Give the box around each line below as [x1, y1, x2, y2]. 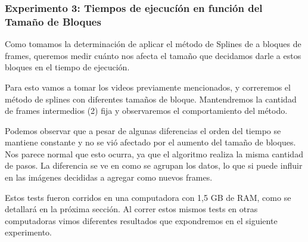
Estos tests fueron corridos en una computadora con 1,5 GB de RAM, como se [5, 191, 291, 203]
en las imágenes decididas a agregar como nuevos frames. [5, 171, 213, 184]
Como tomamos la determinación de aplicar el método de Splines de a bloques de [5, 38, 301, 50]
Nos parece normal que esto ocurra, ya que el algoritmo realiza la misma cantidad [5, 147, 303, 160]
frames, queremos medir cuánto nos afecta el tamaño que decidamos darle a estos [5, 49, 301, 61]
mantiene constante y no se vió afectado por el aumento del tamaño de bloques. [5, 136, 296, 148]
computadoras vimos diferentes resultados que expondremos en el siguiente [5, 214, 278, 227]
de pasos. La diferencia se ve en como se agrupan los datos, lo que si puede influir [5, 159, 303, 172]
